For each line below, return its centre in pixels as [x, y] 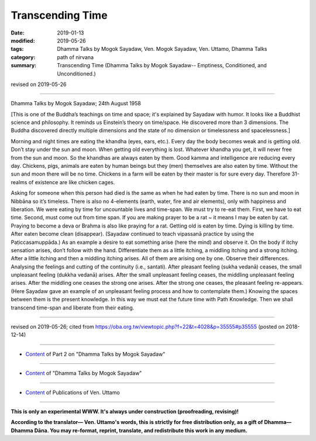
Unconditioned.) [76, 74]
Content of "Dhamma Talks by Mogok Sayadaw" [84, 373]
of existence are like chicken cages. [72, 182]
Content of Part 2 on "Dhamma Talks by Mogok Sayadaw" [95, 354]
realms [19, 182]
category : [23, 57]
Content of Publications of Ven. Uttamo [73, 392]
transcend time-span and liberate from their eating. [73, 308]
